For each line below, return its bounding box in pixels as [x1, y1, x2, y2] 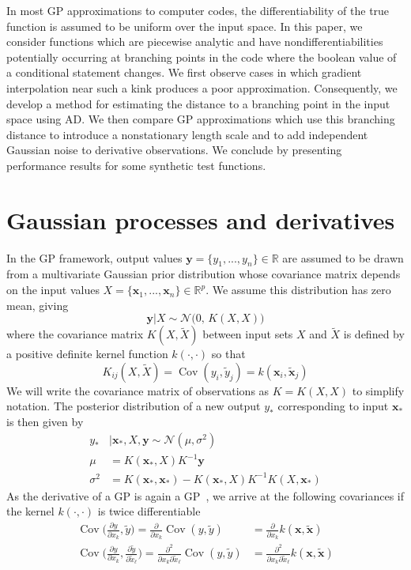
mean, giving [6, 296, 69, 313]
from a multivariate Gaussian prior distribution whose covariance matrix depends [6, 266, 401, 282]
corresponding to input [277, 398, 389, 414]
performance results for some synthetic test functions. [6, 157, 266, 173]
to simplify [352, 382, 405, 398]
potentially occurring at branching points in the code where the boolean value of [6, 48, 397, 65]
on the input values [6, 281, 100, 298]
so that [211, 345, 246, 362]
